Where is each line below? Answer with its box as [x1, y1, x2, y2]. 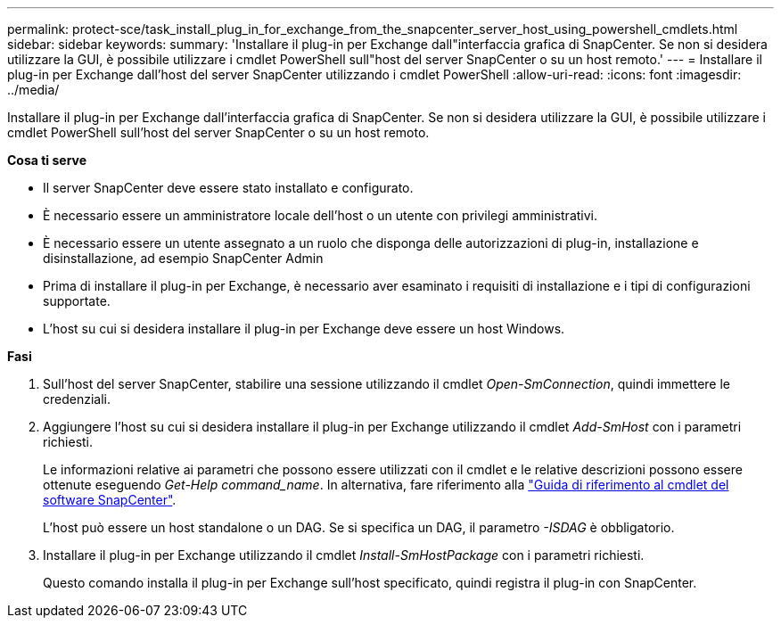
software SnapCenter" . [43, 492, 177, 507]
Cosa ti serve [7, 152, 87, 168]
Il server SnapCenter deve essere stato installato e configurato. [43, 180, 414, 195]
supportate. [43, 293, 111, 308]
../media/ [7, 82, 60, 97]
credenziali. [43, 391, 111, 407]
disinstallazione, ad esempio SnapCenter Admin [43, 251, 324, 266]
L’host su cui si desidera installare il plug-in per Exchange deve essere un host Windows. [43, 321, 565, 336]
